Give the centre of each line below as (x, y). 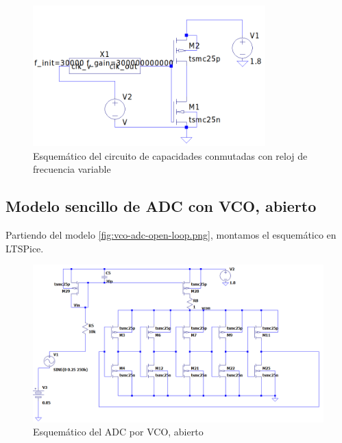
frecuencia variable (72, 169)
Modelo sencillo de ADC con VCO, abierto (161, 206)
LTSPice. (25, 248)
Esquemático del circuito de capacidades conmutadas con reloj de (170, 155)
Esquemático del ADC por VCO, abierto (118, 432)
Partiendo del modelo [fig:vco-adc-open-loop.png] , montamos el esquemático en (171, 234)
